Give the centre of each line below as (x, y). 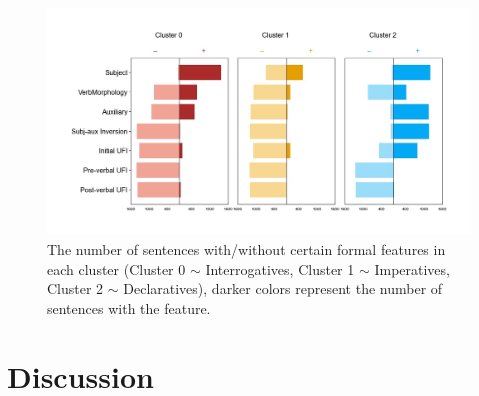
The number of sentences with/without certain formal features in (246, 248)
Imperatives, (412, 268)
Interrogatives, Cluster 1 (280, 268)
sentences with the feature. (129, 307)
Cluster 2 (75, 288)
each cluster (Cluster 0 (116, 268)
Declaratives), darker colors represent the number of (283, 288)
